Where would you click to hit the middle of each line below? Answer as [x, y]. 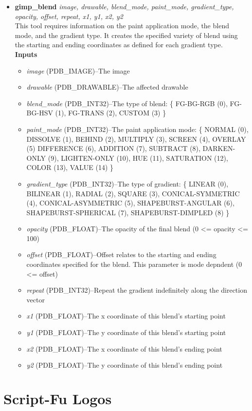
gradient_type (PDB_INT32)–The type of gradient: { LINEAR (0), [127, 183]
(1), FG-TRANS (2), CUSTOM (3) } [111, 113]
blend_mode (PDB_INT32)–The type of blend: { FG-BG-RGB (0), [127, 103]
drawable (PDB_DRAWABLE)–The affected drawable [107, 87]
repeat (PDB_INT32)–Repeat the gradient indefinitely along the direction [137, 290]
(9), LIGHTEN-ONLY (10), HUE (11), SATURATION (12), [138, 158]
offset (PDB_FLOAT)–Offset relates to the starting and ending [121, 254]
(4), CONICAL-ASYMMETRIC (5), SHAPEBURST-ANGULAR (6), [130, 203]
